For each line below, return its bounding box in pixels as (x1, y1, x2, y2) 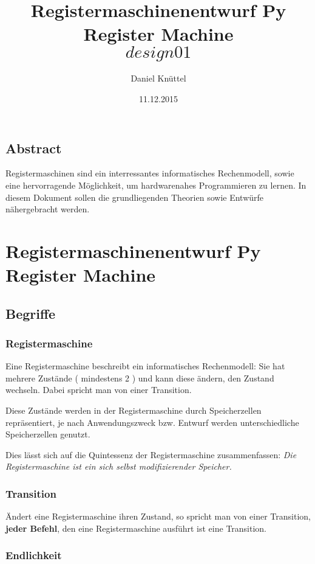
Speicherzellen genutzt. (5, 428, 90, 440)
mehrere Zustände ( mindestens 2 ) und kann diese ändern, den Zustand (5, 371, 274, 384)
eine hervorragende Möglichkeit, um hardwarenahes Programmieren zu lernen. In (5, 178, 307, 191)
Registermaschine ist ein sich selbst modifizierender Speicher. (5, 460, 232, 473)
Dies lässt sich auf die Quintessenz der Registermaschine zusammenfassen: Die (5, 448, 297, 461)
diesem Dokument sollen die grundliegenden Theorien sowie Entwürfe (5, 190, 264, 203)
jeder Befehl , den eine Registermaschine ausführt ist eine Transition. (5, 521, 267, 534)
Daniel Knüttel (130, 72, 186, 85)
